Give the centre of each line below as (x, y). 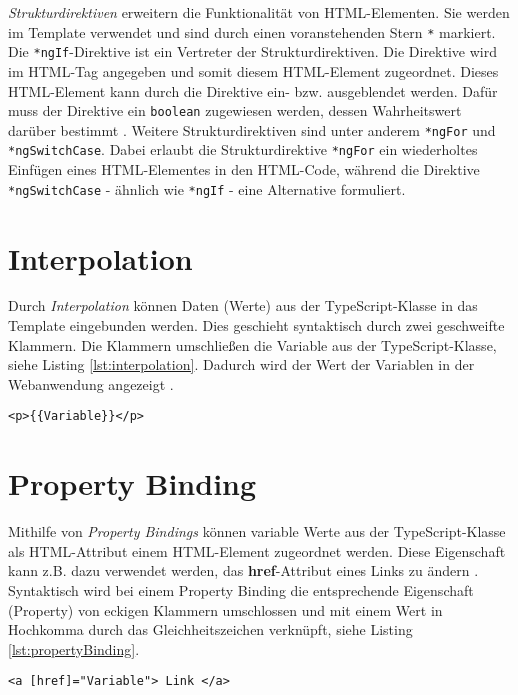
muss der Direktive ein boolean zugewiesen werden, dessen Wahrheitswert (235, 110)
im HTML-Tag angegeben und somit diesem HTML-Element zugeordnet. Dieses (253, 70)
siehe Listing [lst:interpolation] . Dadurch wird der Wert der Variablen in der (241, 364)
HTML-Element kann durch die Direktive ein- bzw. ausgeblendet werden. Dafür (253, 90)
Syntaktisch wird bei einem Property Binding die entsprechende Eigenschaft (241, 589)
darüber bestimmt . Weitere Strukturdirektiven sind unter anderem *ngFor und (252, 129)
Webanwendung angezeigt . (91, 383)
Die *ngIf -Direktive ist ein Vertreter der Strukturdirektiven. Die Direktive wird (252, 51)
